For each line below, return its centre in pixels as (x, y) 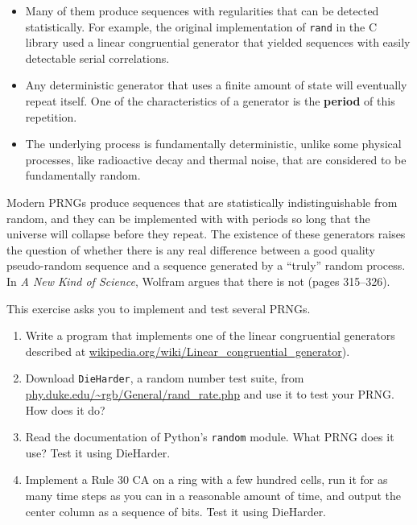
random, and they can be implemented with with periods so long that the (188, 218)
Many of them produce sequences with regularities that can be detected (202, 10)
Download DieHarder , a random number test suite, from (165, 378)
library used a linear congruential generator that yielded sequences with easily (218, 42)
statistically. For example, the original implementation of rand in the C (201, 26)
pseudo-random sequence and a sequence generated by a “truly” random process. (206, 265)
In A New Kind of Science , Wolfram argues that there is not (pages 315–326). (198, 281)
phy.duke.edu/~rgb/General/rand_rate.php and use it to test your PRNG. (210, 394)
